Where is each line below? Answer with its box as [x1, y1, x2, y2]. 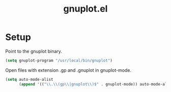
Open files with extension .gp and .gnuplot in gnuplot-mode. [5, 67, 131, 73]
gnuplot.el [63, 3, 108, 15]
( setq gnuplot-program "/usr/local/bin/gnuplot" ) [5, 58, 113, 63]
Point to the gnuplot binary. [5, 48, 63, 54]
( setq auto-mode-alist [5, 77, 53, 82]
